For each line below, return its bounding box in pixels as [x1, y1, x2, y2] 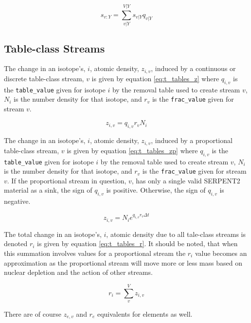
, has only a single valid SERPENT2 [131, 175, 240, 185]
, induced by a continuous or [151, 63, 236, 73]
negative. [4, 196, 31, 206]
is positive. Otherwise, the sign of [106, 185, 206, 195]
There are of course [4, 308, 62, 319]
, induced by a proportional [151, 135, 233, 145]
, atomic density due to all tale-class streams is [106, 229, 246, 239]
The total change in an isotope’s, [4, 229, 102, 239]
